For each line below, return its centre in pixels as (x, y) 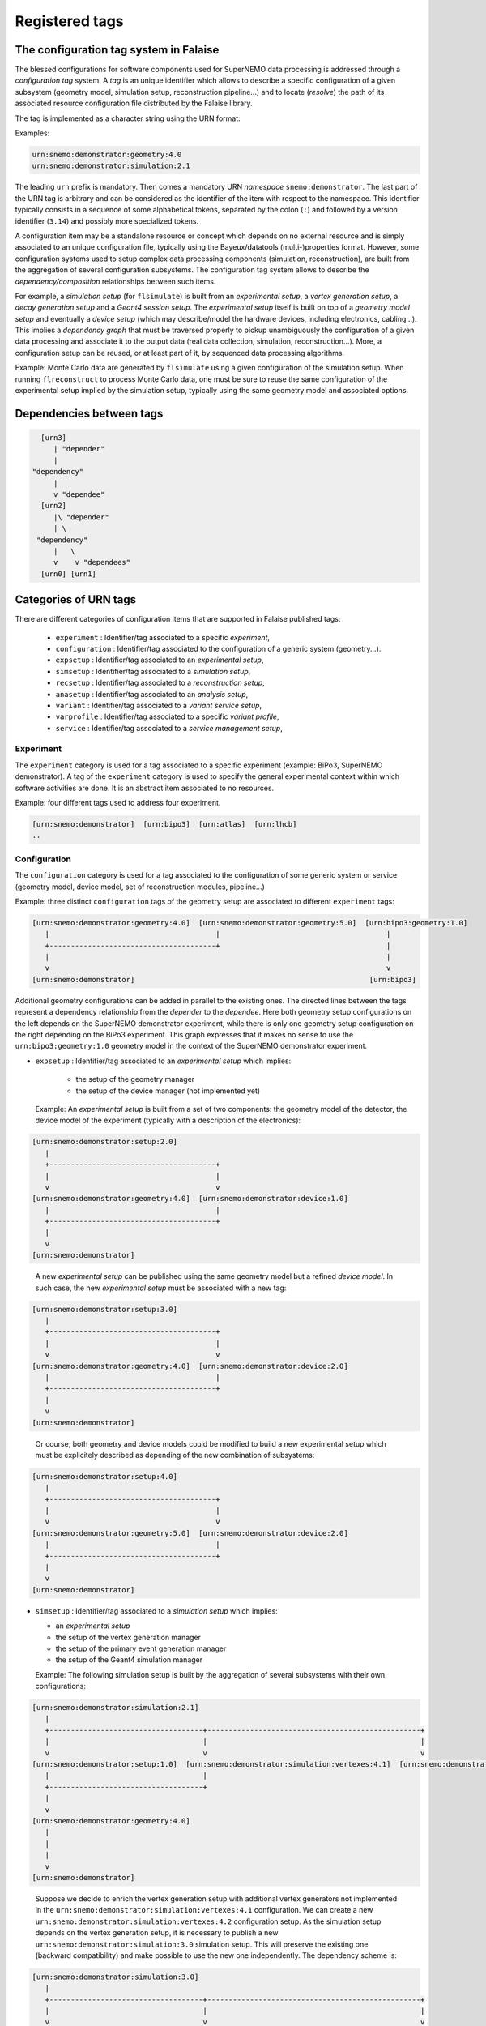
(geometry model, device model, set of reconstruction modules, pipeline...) (140, 887)
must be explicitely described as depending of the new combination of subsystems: (175, 1455)
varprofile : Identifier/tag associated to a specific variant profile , (167, 716)
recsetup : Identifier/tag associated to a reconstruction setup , (160, 683)
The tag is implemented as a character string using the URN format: (128, 118)
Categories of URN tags (76, 600)
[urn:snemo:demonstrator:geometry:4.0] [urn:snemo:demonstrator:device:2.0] (190, 1366)
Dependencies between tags (89, 413)
